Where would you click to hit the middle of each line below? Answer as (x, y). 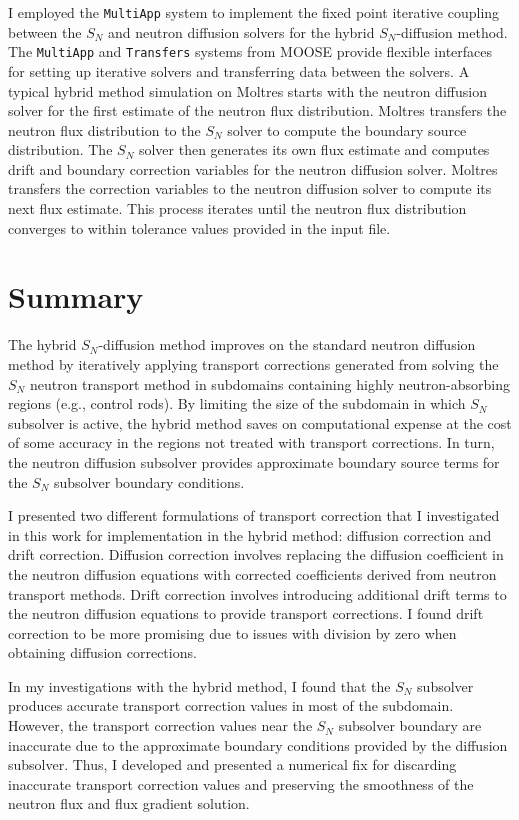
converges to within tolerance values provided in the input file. (199, 227)
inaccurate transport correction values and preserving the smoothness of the (241, 783)
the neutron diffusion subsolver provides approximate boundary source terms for (254, 461)
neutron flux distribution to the (104, 129)
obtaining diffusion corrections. (102, 652)
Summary (76, 296)
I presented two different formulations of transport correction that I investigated (254, 515)
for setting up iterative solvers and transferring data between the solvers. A (239, 70)
